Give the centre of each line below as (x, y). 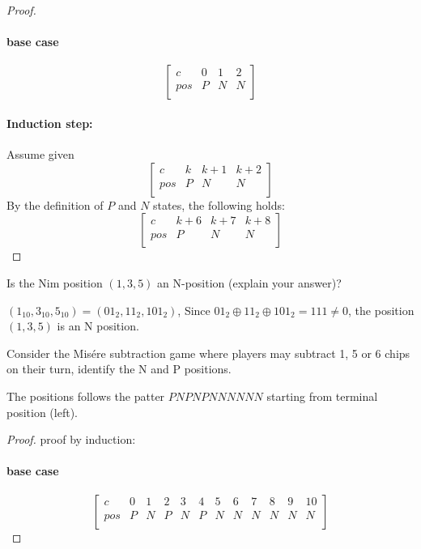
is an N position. (98, 326)
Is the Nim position (55, 282)
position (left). (42, 412)
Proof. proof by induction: (71, 439)
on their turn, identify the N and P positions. (119, 369)
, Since (194, 310)
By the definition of (55, 204)
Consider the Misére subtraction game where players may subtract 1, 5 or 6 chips (208, 353)
